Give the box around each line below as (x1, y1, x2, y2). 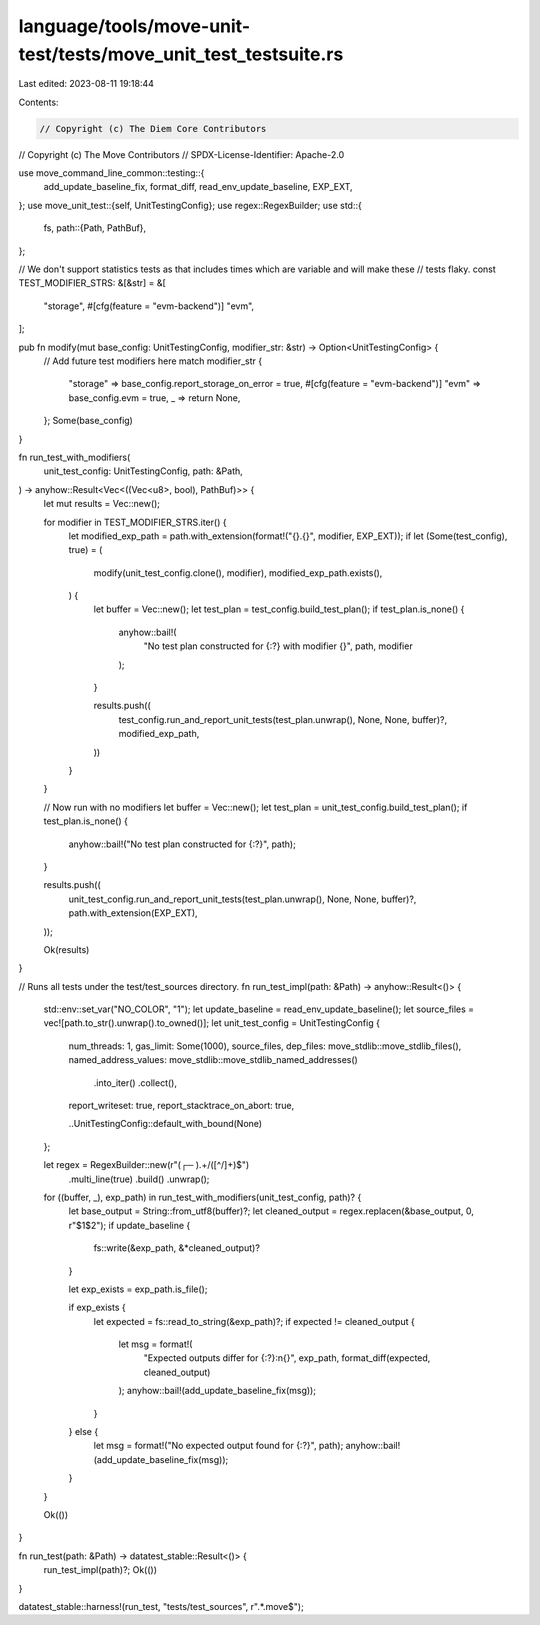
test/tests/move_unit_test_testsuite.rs (18, 43, 344, 65)
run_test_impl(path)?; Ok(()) (43, 1564, 158, 1576)
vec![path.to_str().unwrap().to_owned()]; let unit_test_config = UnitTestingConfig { (43, 1017, 380, 1029)
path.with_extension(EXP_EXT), (68, 907, 199, 919)
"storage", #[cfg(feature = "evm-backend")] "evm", (43, 300, 255, 312)
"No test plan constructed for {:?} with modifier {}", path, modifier (143, 640, 414, 652)
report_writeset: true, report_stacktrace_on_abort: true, (68, 1100, 295, 1112)
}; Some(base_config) (43, 415, 134, 427)
